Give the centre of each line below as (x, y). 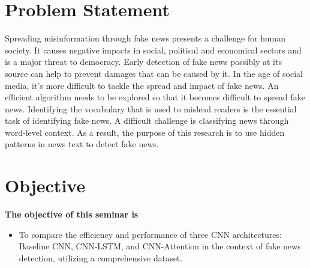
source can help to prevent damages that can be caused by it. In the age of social (154, 73)
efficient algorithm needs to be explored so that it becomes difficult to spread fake (155, 97)
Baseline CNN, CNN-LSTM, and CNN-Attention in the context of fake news (160, 246)
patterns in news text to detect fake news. (82, 144)
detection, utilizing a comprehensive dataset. (101, 257)
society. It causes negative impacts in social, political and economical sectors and (153, 50)
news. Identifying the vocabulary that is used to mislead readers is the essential (151, 108)
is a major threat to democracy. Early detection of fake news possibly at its (143, 62)
